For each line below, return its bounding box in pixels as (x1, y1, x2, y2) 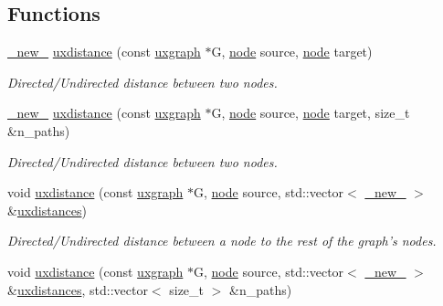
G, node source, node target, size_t (211, 103, 410, 122)
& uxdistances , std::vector (7, 280, 148, 299)
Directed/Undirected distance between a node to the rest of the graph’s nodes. (7, 231, 437, 250)
